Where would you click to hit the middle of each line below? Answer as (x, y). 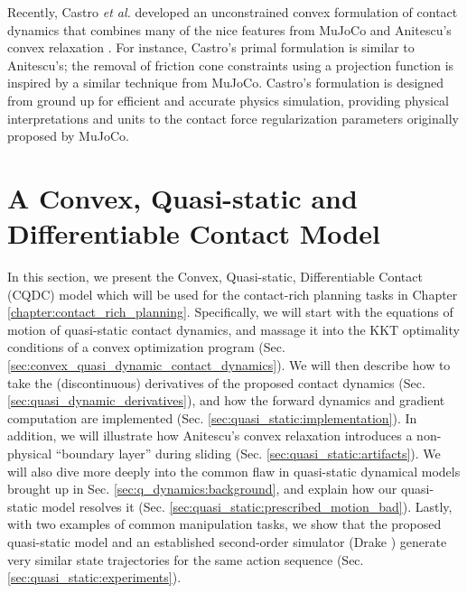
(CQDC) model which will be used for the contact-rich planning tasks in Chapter (233, 294)
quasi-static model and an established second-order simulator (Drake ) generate (227, 541)
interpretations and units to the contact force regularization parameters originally (233, 118)
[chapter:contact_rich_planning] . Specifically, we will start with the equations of (230, 312)
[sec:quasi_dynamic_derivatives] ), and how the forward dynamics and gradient (226, 400)
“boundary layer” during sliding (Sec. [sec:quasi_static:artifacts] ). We (248, 453)
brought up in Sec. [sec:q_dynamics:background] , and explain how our (202, 489)
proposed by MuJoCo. (68, 136)
